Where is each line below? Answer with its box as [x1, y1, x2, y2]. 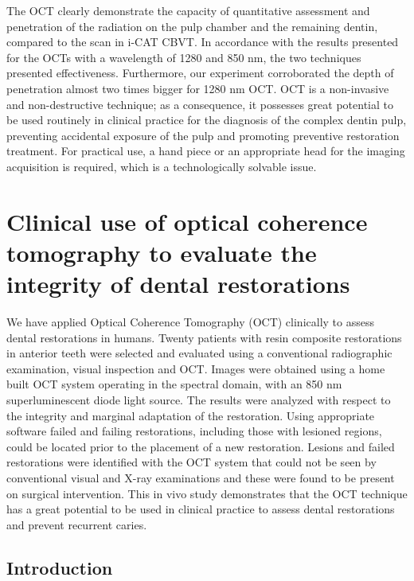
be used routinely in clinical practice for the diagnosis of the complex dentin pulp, [6, 111, 407, 128]
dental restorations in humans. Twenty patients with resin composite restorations [6, 329, 402, 345]
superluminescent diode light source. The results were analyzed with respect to [6, 392, 391, 407]
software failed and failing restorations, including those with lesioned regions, [6, 423, 382, 439]
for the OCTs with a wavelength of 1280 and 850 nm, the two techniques [6, 49, 361, 65]
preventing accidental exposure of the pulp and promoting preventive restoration [6, 127, 400, 143]
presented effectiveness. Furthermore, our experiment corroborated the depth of [6, 64, 394, 81]
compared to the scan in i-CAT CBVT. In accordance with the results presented [6, 33, 399, 50]
